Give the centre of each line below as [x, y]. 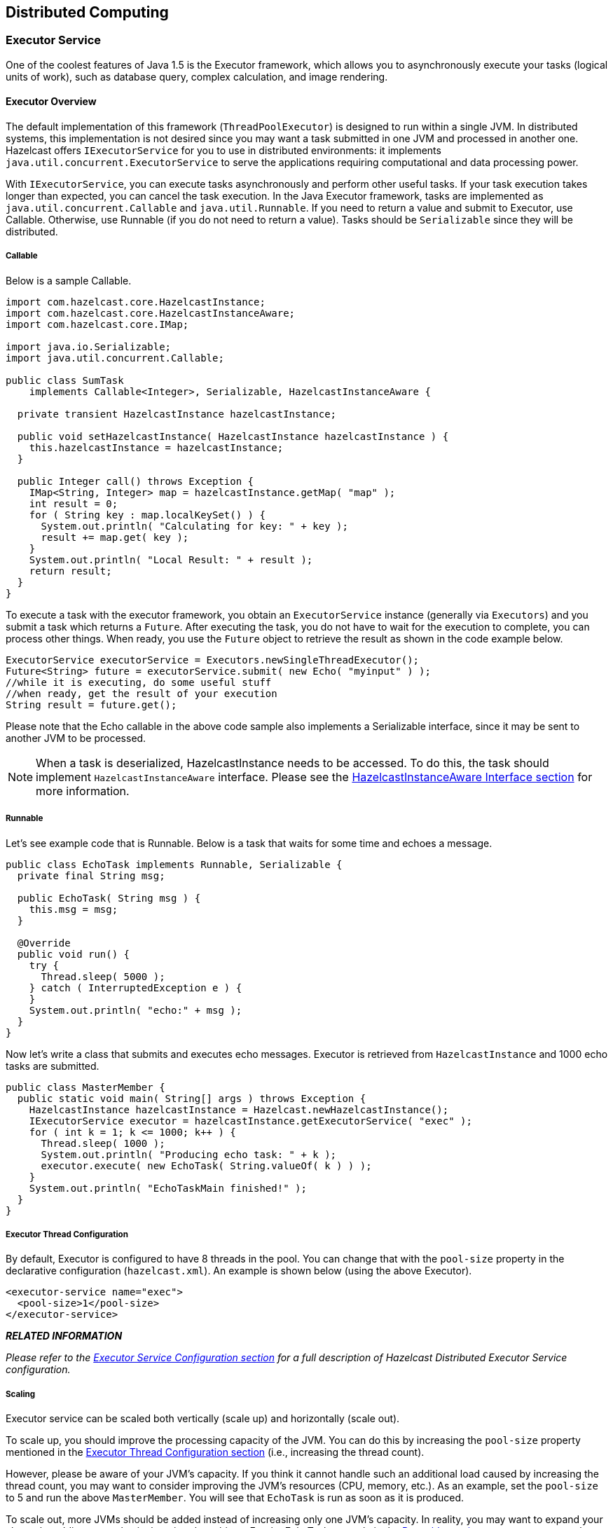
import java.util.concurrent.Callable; [115, 358]
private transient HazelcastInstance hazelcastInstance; [177, 414]
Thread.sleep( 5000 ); [103, 976]
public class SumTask [65, 380]
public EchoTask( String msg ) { [109, 898]
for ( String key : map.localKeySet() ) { [147, 515]
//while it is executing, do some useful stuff [139, 682]
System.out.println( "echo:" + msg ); [136, 1010]
